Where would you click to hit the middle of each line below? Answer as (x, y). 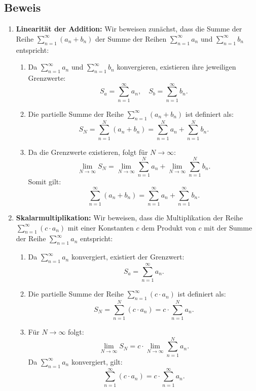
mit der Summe (228, 227)
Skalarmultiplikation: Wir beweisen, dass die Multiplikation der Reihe (130, 218)
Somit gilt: (45, 182)
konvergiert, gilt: (97, 361)
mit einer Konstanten (101, 227)
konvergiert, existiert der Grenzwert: (128, 257)
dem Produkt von (169, 227)
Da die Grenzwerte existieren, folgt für (88, 152)
